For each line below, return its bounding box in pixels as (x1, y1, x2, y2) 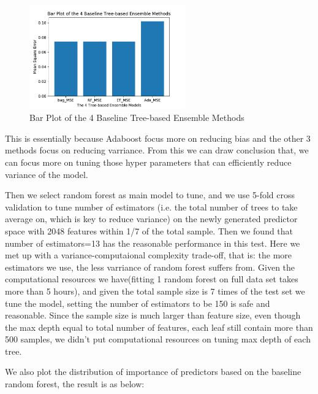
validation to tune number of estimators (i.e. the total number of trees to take (5, 200, 298, 213)
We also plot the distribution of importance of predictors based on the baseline (5, 365, 301, 378)
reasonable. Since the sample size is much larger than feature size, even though (5, 309, 301, 322)
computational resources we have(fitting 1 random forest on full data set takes (5, 272, 298, 285)
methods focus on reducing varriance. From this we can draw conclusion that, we (5, 144, 309, 156)
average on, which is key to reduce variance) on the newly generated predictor (5, 212, 298, 225)
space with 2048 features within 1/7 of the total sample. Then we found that (5, 224, 293, 237)
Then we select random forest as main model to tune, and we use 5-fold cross (5, 188, 295, 201)
